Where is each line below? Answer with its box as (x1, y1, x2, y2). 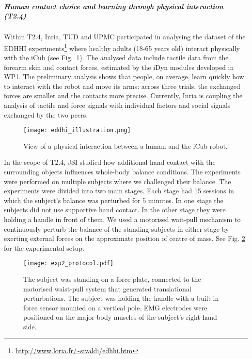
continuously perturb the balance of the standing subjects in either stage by (4, 223, 229, 234)
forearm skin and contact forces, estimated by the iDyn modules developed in (4, 62, 234, 72)
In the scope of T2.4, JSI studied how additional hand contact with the (4, 157, 216, 167)
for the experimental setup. (4, 242, 84, 253)
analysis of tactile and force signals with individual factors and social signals (4, 100, 231, 110)
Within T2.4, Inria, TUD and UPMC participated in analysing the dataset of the (4, 32, 246, 42)
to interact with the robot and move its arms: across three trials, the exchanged (4, 81, 240, 91)
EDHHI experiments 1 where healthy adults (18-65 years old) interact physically (4, 41, 240, 53)
